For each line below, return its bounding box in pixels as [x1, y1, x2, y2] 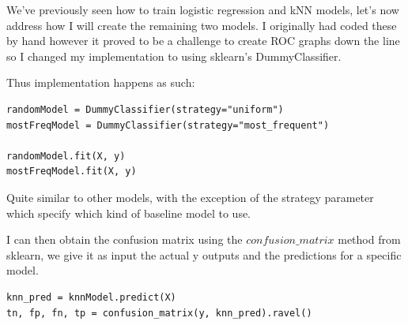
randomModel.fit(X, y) [6, 150, 126, 162]
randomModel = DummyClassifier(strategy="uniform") [6, 103, 284, 115]
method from [338, 231, 401, 248]
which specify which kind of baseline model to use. [6, 204, 251, 221]
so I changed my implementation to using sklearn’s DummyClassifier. [6, 47, 342, 64]
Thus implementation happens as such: [6, 74, 195, 91]
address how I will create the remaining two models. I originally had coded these [6, 17, 397, 33]
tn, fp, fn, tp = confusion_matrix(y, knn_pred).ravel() [6, 307, 312, 319]
